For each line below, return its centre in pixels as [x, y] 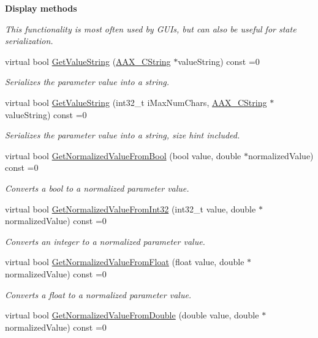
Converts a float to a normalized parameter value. [98, 294]
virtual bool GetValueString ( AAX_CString [88, 61]
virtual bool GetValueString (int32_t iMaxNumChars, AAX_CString [136, 102]
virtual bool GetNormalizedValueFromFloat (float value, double [125, 262]
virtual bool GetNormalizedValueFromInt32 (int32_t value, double [131, 208]
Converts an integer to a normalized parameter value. [105, 241]
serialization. [29, 41]
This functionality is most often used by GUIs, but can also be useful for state [151, 28]
